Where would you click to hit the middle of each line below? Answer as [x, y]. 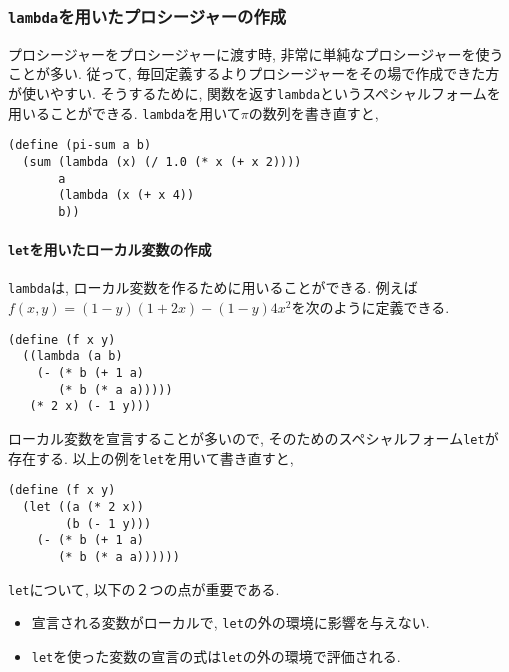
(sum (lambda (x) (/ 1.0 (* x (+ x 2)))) [162, 161]
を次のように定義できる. [370, 307]
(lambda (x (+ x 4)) [126, 195]
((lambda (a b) [72, 356]
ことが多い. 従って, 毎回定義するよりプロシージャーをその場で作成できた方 [254, 73]
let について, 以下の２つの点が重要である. [144, 588]
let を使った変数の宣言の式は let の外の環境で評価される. [216, 655]
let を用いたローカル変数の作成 [110, 249]
